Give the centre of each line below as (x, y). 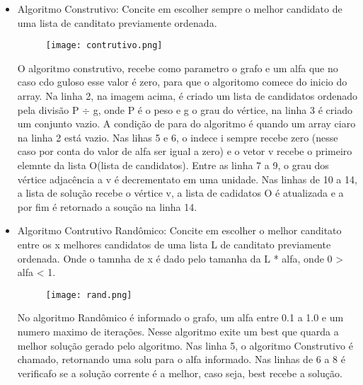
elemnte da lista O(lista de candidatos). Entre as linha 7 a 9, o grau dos (173, 165)
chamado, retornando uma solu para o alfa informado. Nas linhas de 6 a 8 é (181, 359)
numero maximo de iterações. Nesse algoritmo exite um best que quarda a (178, 331)
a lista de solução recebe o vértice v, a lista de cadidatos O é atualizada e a (180, 193)
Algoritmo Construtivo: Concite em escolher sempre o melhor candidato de (180, 8)
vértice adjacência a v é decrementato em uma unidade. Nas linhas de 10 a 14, (187, 179)
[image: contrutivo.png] (104, 46)
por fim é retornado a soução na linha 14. (107, 206)
